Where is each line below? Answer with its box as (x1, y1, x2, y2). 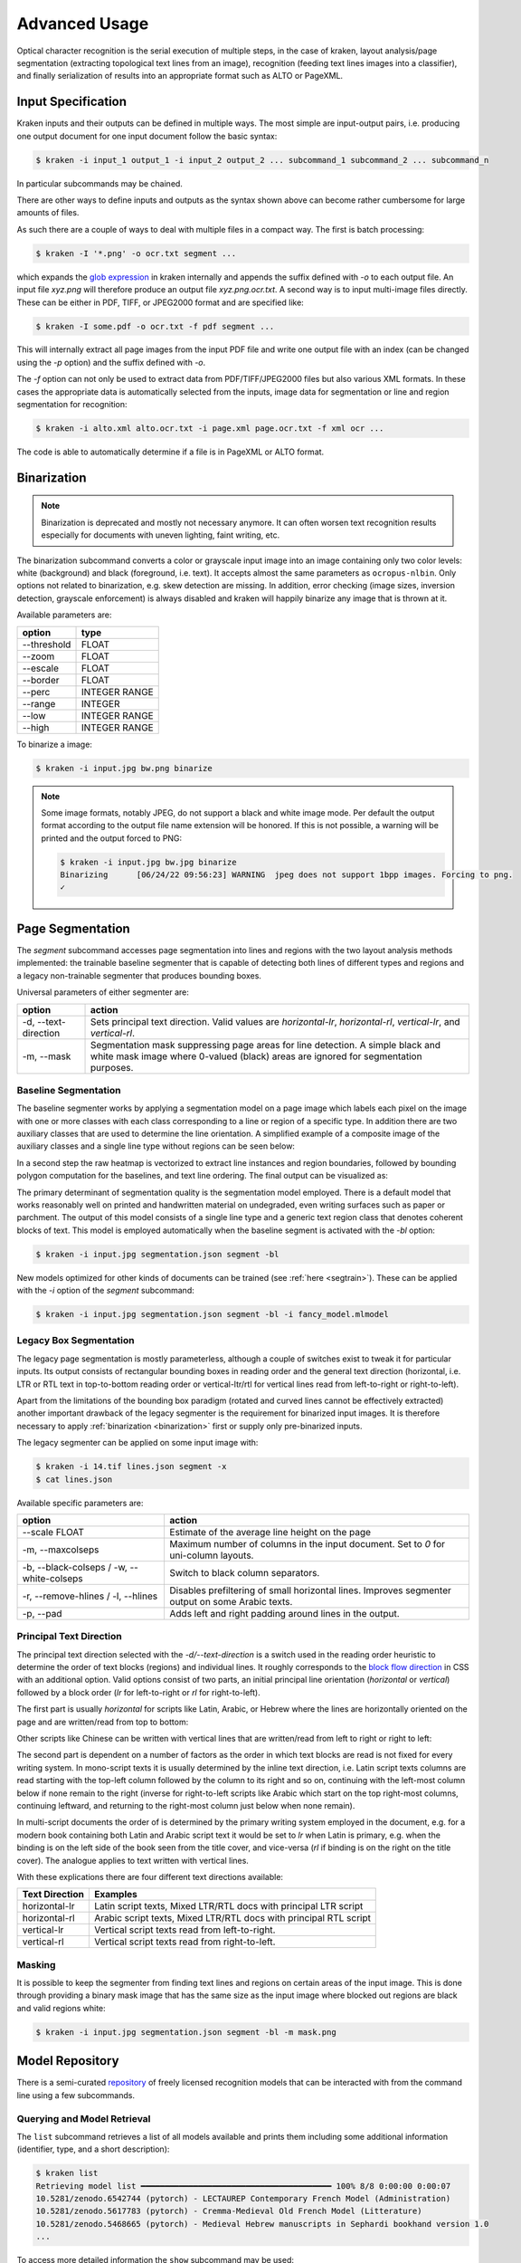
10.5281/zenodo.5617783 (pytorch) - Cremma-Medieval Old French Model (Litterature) (35, 2206, 422, 2217)
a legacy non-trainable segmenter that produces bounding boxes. (16, 969, 262, 981)
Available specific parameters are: (16, 1497, 144, 1508)
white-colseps (22, 1571, 83, 1584)
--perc (22, 685, 51, 698)
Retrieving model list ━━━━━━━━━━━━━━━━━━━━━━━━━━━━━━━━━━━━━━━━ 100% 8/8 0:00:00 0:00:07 (35, 2181, 451, 2191)
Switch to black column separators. (169, 1566, 320, 1579)
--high (22, 721, 50, 733)
